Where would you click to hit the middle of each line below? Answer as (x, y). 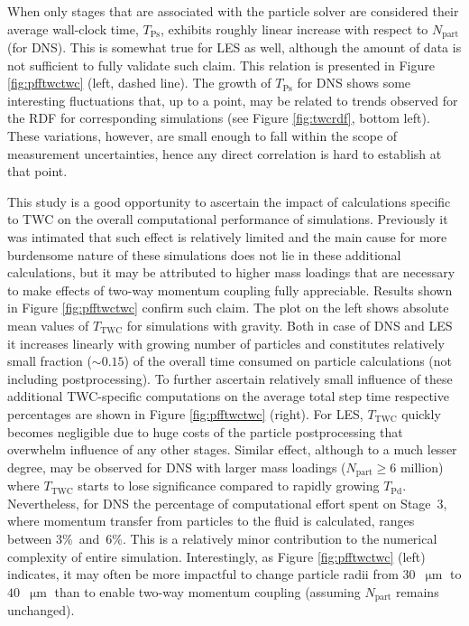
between (30, 538)
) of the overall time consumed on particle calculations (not (288, 361)
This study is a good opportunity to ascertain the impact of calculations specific (229, 201)
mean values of (48, 325)
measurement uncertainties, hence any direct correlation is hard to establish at (225, 153)
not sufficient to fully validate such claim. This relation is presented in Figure (221, 65)
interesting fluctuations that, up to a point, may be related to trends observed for (233, 100)
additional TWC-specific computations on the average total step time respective (228, 396)
